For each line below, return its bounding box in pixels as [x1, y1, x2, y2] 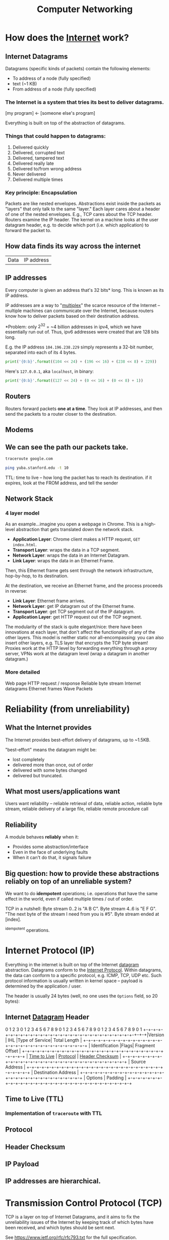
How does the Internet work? [5, 32, 129, 43]
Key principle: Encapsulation [5, 189, 77, 196]
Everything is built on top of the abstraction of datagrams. [5, 120, 126, 126]
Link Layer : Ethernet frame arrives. [12, 598, 86, 604]
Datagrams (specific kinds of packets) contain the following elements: [5, 66, 151, 71]
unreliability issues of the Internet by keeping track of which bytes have [5, 1219, 154, 1225]
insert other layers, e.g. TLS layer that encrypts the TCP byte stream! [5, 640, 148, 646]
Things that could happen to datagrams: [5, 132, 106, 140]
